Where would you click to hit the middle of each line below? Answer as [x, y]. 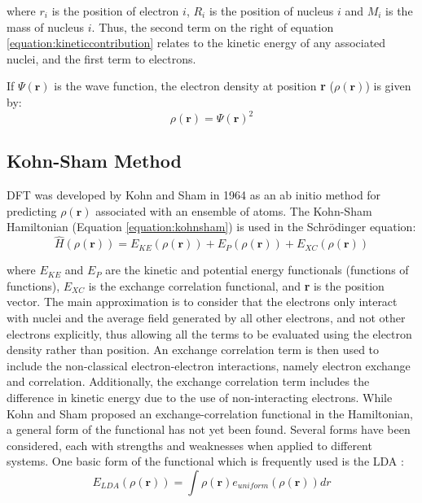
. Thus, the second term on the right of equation [213, 26]
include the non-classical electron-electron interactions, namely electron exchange [209, 365]
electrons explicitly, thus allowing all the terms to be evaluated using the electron [209, 333]
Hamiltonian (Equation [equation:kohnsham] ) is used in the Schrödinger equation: [211, 227]
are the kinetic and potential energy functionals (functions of [257, 270]
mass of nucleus [46, 26]
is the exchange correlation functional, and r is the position [236, 285]
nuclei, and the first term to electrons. [101, 58]
